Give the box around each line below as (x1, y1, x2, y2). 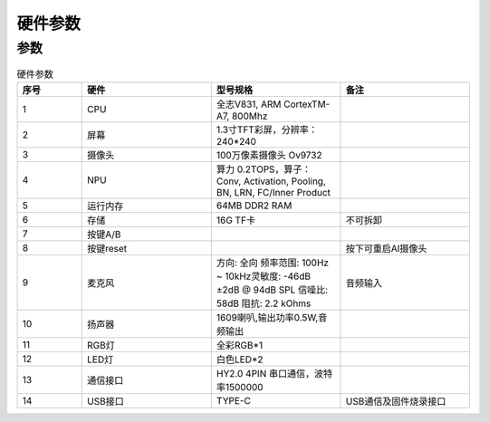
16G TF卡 (216, 214, 256, 226)
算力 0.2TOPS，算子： (216, 163, 312, 176)
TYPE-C (216, 394, 251, 407)
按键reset (86, 242, 128, 254)
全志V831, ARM (216, 98, 282, 110)
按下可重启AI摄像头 (345, 242, 427, 254)
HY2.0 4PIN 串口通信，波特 (216, 367, 333, 379)
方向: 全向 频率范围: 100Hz (216, 256, 330, 269)
